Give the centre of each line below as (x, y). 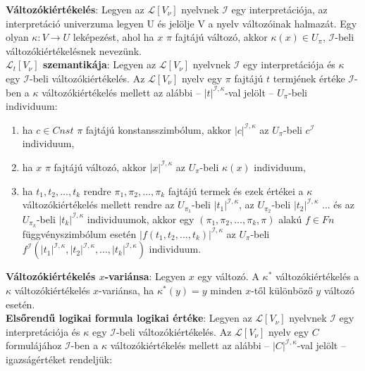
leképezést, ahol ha (113, 37)
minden (226, 290)
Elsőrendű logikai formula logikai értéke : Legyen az (129, 318)
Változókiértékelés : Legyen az (75, 9)
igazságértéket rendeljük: (59, 359)
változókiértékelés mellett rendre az (98, 205)
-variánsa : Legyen (145, 276)
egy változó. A (228, 276)
